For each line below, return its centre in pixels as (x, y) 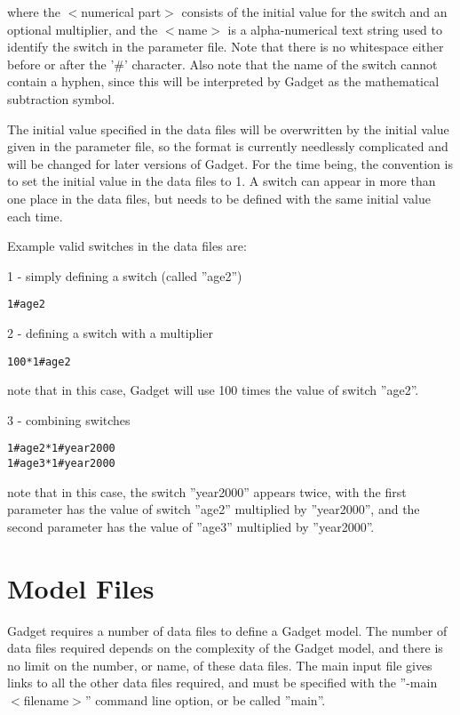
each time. (35, 216)
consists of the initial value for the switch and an (314, 12)
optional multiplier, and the (83, 29)
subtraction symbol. (61, 98)
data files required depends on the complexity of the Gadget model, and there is (225, 648)
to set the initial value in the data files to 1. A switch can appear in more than (222, 181)
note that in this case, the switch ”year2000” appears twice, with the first (207, 491)
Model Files (81, 587)
